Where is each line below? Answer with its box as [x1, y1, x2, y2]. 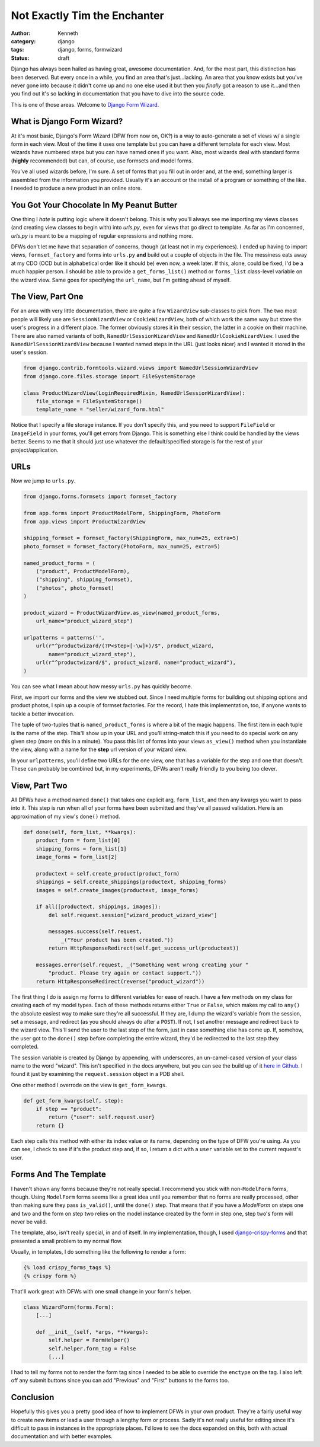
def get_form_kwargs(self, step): [23, 1097, 124, 1104]
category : [11, 37, 36, 44]
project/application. [11, 446, 59, 453]
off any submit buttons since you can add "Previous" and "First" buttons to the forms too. [11, 1377, 229, 1384]
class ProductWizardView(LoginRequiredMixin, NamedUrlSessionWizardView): [23, 389, 246, 397]
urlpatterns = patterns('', [23, 634, 105, 641]
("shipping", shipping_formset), [36, 576, 133, 583]
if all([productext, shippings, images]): [36, 903, 161, 910]
